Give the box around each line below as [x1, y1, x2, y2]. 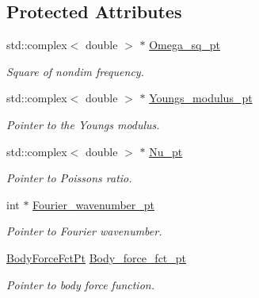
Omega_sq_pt [149, 36, 221, 53]
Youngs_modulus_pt [149, 90, 253, 106]
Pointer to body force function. [6, 276, 154, 292]
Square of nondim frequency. [6, 63, 144, 79]
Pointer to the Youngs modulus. [6, 116, 160, 132]
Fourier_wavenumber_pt [32, 196, 155, 212]
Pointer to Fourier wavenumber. [6, 223, 162, 239]
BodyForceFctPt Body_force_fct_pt [6, 249, 187, 266]
